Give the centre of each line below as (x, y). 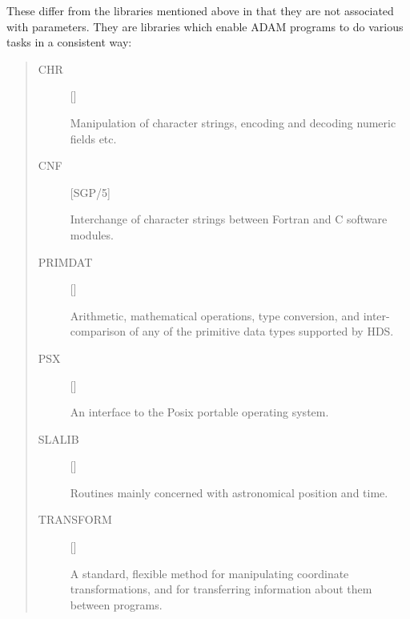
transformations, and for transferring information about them (221, 589)
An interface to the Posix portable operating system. (199, 412)
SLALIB (58, 438)
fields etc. (93, 138)
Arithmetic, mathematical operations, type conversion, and (215, 315)
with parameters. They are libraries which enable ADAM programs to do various (205, 26)
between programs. (116, 604)
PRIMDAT (65, 261)
